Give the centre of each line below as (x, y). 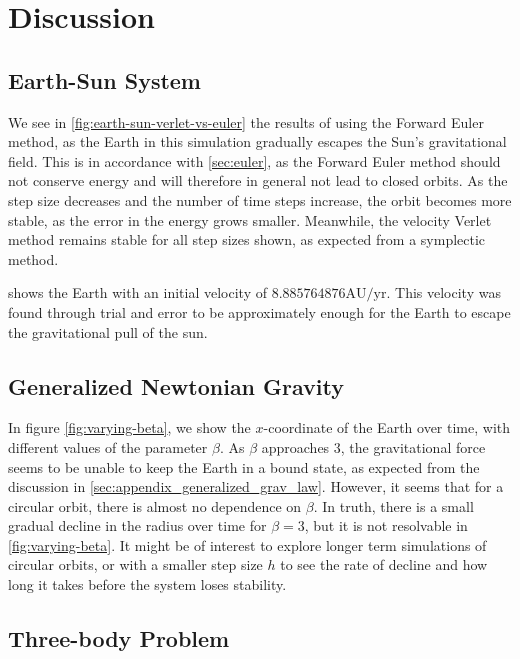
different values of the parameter (108, 446)
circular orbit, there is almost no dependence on (155, 505)
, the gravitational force (413, 446)
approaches (295, 446)
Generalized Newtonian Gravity (176, 385)
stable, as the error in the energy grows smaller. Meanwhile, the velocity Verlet (250, 219)
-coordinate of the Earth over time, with (386, 427)
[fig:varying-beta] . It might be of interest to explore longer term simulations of (247, 544)
